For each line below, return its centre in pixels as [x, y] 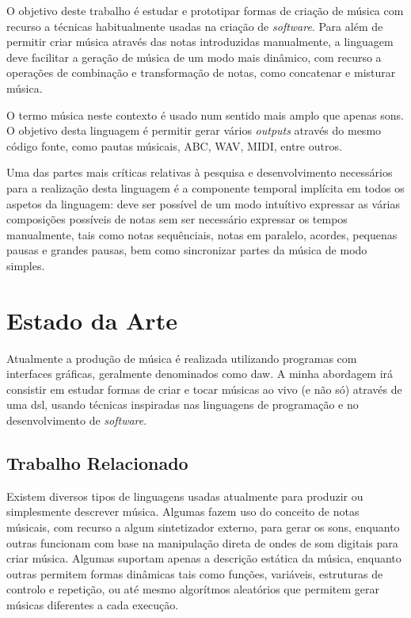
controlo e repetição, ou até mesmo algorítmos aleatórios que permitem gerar [193, 589]
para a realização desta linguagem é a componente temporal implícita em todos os [205, 187]
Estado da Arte [92, 320]
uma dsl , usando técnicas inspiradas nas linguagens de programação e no [183, 404]
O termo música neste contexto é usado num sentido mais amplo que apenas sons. [205, 114]
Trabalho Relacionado [97, 462]
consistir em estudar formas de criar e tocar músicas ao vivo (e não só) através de [204, 389]
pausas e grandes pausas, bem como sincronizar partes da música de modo [187, 250]
